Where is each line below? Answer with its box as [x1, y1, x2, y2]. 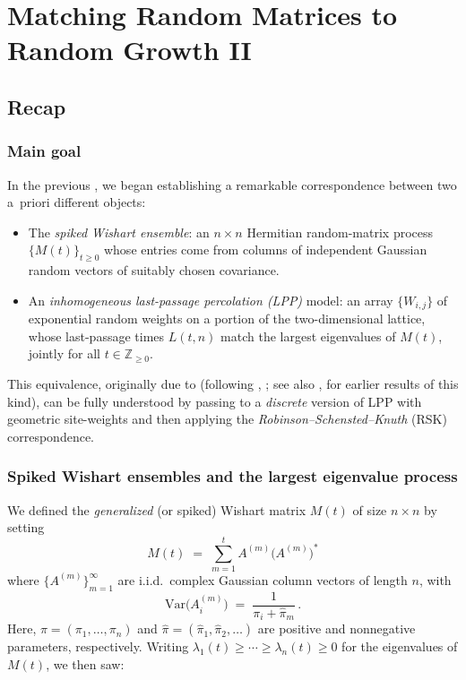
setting [7, 518, 45, 537]
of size [352, 500, 387, 519]
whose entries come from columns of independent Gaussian [103, 240, 427, 259]
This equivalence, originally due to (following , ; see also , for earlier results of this [7, 374, 459, 392]
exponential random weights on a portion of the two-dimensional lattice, [28, 309, 426, 328]
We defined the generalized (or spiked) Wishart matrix [7, 500, 306, 519]
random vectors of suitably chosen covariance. [28, 261, 280, 280]
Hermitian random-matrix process [246, 222, 434, 241]
